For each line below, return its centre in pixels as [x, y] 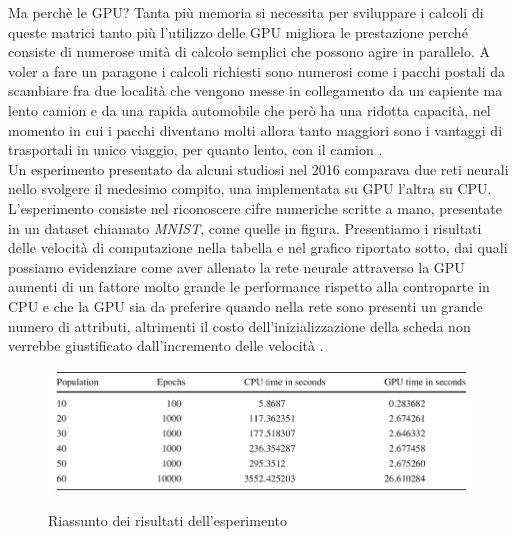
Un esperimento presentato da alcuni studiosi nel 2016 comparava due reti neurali [258, 168]
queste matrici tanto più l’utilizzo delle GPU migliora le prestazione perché [238, 31]
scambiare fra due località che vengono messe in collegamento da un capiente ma [255, 90]
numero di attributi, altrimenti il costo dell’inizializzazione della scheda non [239, 325]
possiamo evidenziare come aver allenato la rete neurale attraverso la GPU [236, 266]
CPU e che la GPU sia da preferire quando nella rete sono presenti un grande [245, 305]
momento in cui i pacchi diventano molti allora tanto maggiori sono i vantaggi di [255, 129]
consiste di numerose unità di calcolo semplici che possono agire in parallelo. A [249, 51]
